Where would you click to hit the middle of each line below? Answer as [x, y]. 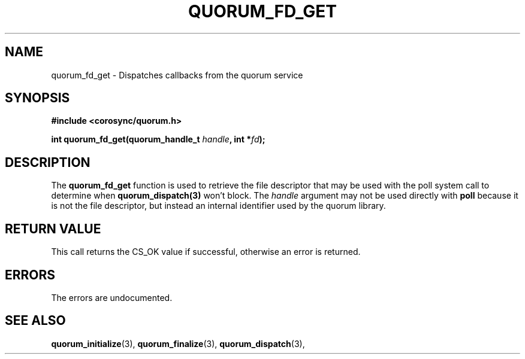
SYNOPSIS [37, 98]
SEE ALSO [35, 321]
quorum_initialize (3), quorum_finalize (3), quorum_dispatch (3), [178, 343]
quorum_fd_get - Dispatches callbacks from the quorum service [177, 75]
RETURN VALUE [53, 229]
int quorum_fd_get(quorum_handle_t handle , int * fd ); [158, 139]
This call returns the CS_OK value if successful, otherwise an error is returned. [206, 252]
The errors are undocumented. [112, 297]
